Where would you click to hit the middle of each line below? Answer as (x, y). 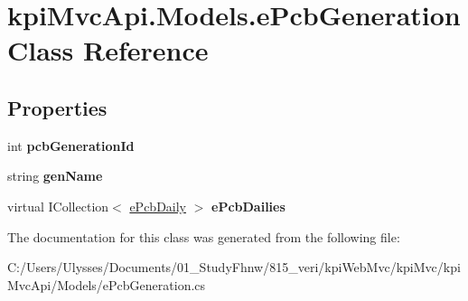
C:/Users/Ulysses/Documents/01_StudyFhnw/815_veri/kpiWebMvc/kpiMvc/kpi (234, 267)
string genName (55, 176)
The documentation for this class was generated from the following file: (204, 236)
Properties (57, 107)
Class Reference (108, 50)
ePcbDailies (248, 206)
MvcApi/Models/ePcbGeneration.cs (107, 284)
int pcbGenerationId (71, 145)
